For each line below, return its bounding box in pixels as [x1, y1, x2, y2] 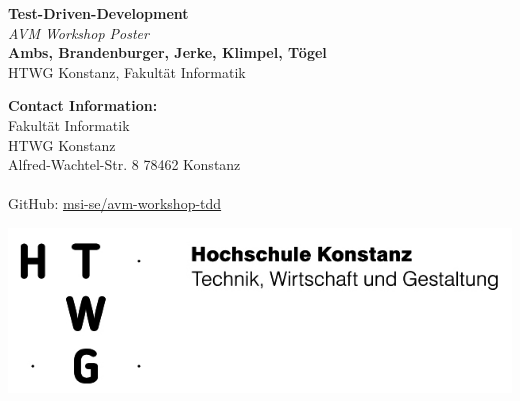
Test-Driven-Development [8, 3, 189, 23]
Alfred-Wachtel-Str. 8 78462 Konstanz [8, 154, 241, 175]
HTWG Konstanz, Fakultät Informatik [8, 61, 246, 82]
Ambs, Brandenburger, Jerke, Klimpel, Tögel [8, 42, 327, 63]
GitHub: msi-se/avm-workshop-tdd [8, 193, 222, 214]
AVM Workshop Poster [8, 22, 149, 43]
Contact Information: [8, 95, 158, 116]
